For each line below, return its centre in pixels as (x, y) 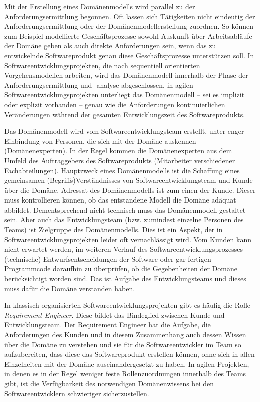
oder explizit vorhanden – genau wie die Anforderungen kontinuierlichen (115, 104)
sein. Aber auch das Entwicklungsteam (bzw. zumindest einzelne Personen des (124, 219)
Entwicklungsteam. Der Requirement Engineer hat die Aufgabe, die (107, 325)
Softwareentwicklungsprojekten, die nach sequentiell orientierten (102, 65)
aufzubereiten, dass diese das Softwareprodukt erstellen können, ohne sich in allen (129, 354)
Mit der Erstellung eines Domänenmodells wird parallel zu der (100, 6)
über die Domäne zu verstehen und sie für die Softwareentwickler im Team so (123, 344)
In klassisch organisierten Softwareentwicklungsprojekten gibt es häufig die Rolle (127, 305)
